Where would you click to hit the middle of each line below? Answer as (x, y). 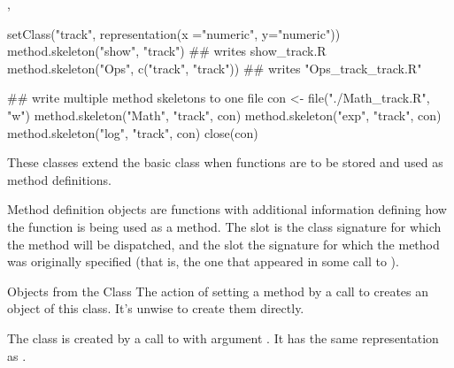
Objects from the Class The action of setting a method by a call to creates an (218, 291)
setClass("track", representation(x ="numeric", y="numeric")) (174, 33)
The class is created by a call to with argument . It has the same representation (223, 337)
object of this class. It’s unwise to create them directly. (156, 308)
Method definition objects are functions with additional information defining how (227, 209)
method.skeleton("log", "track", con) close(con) (133, 132)
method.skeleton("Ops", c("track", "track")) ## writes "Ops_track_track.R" (215, 68)
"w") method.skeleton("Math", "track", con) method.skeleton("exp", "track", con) (224, 115)
